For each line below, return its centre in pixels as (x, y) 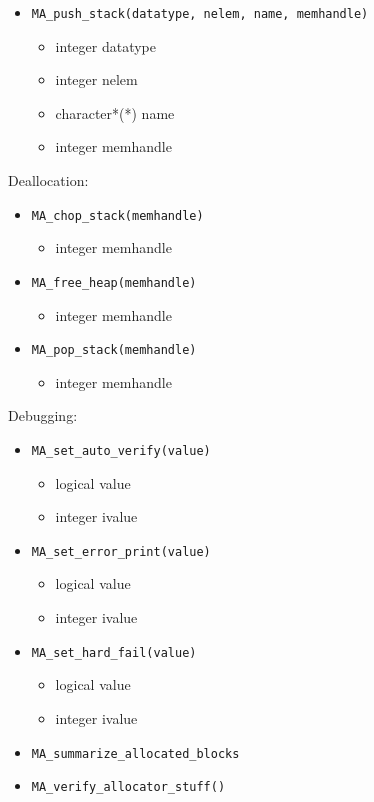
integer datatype (105, 45)
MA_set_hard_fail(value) (114, 652)
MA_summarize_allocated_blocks (135, 753)
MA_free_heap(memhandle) (114, 282)
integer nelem (96, 79)
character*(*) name (115, 112)
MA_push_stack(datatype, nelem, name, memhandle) (200, 14)
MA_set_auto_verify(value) (121, 450)
